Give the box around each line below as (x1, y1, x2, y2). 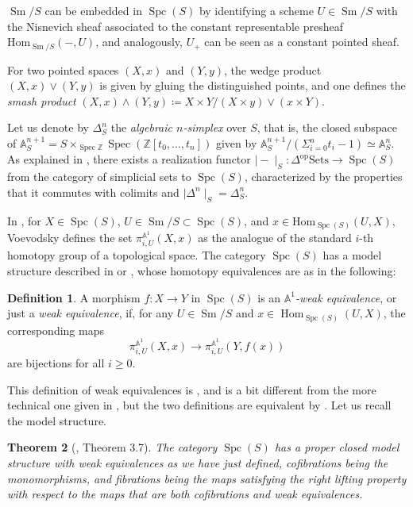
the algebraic (110, 119, 172, 136)
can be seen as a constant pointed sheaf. (204, 33, 399, 50)
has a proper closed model (274, 439, 399, 455)
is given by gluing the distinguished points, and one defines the (99, 77, 406, 94)
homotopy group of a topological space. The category (7, 247, 266, 263)
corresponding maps (7, 321, 104, 338)
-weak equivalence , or (295, 289, 397, 305)
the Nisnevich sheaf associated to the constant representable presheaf (7, 17, 343, 34)
